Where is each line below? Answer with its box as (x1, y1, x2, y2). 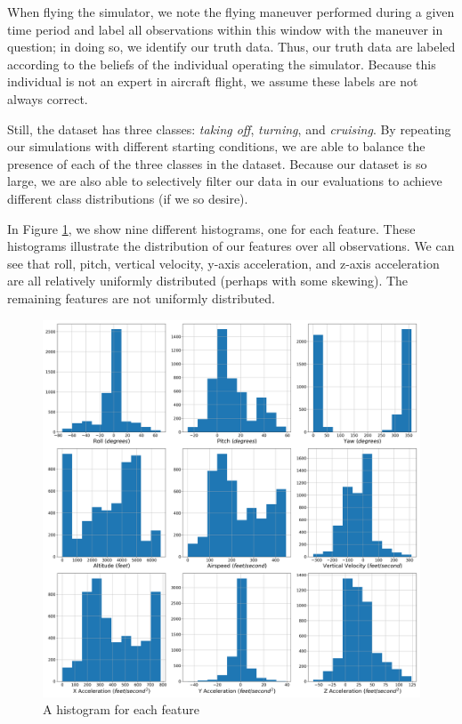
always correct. (7, 89, 88, 108)
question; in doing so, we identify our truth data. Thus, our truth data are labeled (7, 37, 456, 56)
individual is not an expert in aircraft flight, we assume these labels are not (7, 72, 418, 91)
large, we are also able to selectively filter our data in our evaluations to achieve (7, 172, 442, 190)
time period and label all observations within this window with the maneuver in (7, 20, 443, 38)
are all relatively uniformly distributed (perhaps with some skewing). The (7, 271, 409, 290)
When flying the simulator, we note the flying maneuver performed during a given (7, 3, 455, 20)
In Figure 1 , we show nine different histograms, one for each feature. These (7, 219, 416, 237)
